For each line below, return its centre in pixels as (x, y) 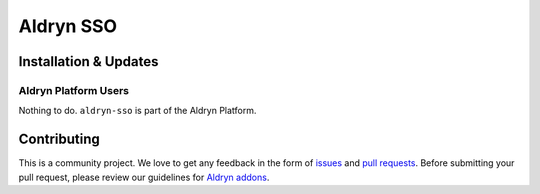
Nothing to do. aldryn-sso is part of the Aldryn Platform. (137, 111)
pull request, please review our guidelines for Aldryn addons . (144, 177)
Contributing (59, 139)
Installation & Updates (88, 61)
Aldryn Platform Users (74, 90)
